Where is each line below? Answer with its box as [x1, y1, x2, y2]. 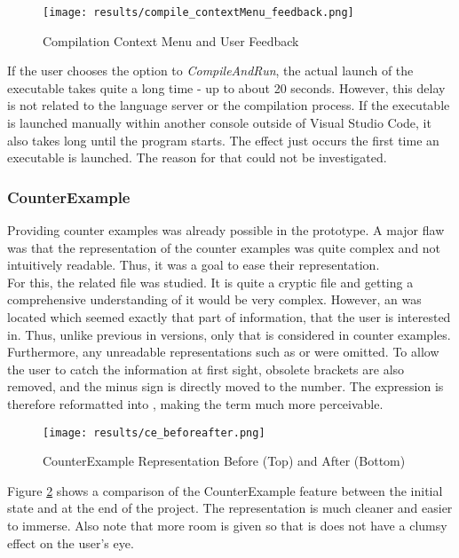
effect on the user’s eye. [7, 533, 134, 552]
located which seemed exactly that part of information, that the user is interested [7, 308, 451, 326]
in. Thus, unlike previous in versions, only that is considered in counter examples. [7, 325, 451, 343]
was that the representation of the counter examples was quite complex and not [7, 238, 441, 256]
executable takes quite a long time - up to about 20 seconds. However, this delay [7, 78, 446, 97]
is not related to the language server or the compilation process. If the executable [7, 96, 450, 114]
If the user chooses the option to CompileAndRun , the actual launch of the [7, 61, 414, 80]
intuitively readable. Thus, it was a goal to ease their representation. [7, 255, 380, 274]
